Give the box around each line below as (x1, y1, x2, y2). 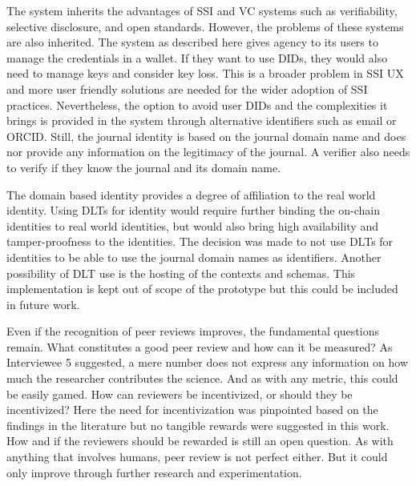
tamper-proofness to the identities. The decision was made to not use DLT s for (6, 233, 394, 250)
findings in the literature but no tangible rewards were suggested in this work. (6, 416, 390, 433)
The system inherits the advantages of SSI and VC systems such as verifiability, (6, 2, 398, 18)
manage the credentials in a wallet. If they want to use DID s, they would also (6, 49, 388, 66)
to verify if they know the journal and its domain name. (6, 159, 281, 175)
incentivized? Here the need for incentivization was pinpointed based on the (6, 401, 378, 418)
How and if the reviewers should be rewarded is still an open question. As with (6, 432, 394, 449)
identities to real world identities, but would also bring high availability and (6, 217, 378, 234)
